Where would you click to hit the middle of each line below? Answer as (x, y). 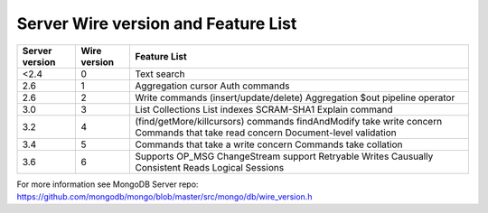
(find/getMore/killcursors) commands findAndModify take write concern (289, 121)
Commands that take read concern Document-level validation (266, 133)
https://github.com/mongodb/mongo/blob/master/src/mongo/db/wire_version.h (164, 196)
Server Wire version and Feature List (157, 23)
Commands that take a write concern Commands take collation (269, 144)
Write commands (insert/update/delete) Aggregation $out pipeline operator (295, 97)
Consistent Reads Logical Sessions (210, 167)
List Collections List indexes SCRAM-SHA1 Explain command (264, 109)
